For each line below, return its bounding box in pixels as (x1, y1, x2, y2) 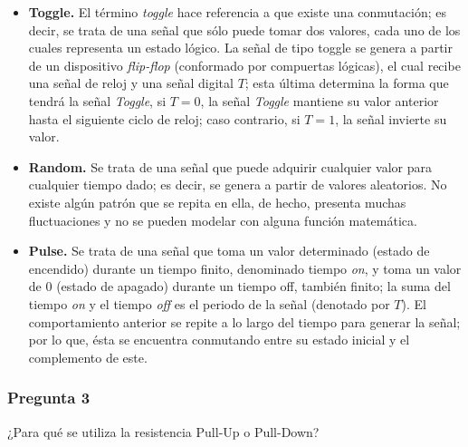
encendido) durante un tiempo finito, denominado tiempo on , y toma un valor (28, 258, 462, 277)
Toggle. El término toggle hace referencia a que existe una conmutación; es (28, 3, 446, 21)
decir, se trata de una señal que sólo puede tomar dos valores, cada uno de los (28, 20, 461, 39)
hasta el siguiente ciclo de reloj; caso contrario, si (28, 109, 301, 128)
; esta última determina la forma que (244, 73, 449, 92)
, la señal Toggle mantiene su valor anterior (200, 91, 439, 110)
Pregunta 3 (7, 386, 91, 409)
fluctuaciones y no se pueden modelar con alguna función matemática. (28, 210, 417, 229)
